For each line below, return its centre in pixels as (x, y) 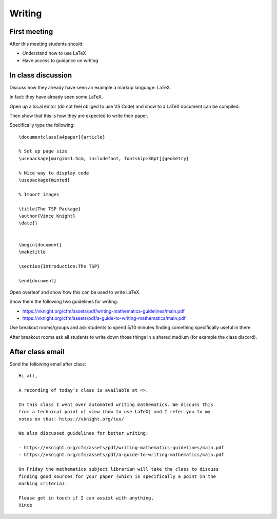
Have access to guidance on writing (60, 60)
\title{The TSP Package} (50, 209)
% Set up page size (43, 151)
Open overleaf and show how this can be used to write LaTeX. (75, 292)
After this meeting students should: (47, 44)
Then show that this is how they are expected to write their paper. (79, 116)
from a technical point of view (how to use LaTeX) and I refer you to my (115, 412)
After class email (37, 352)
